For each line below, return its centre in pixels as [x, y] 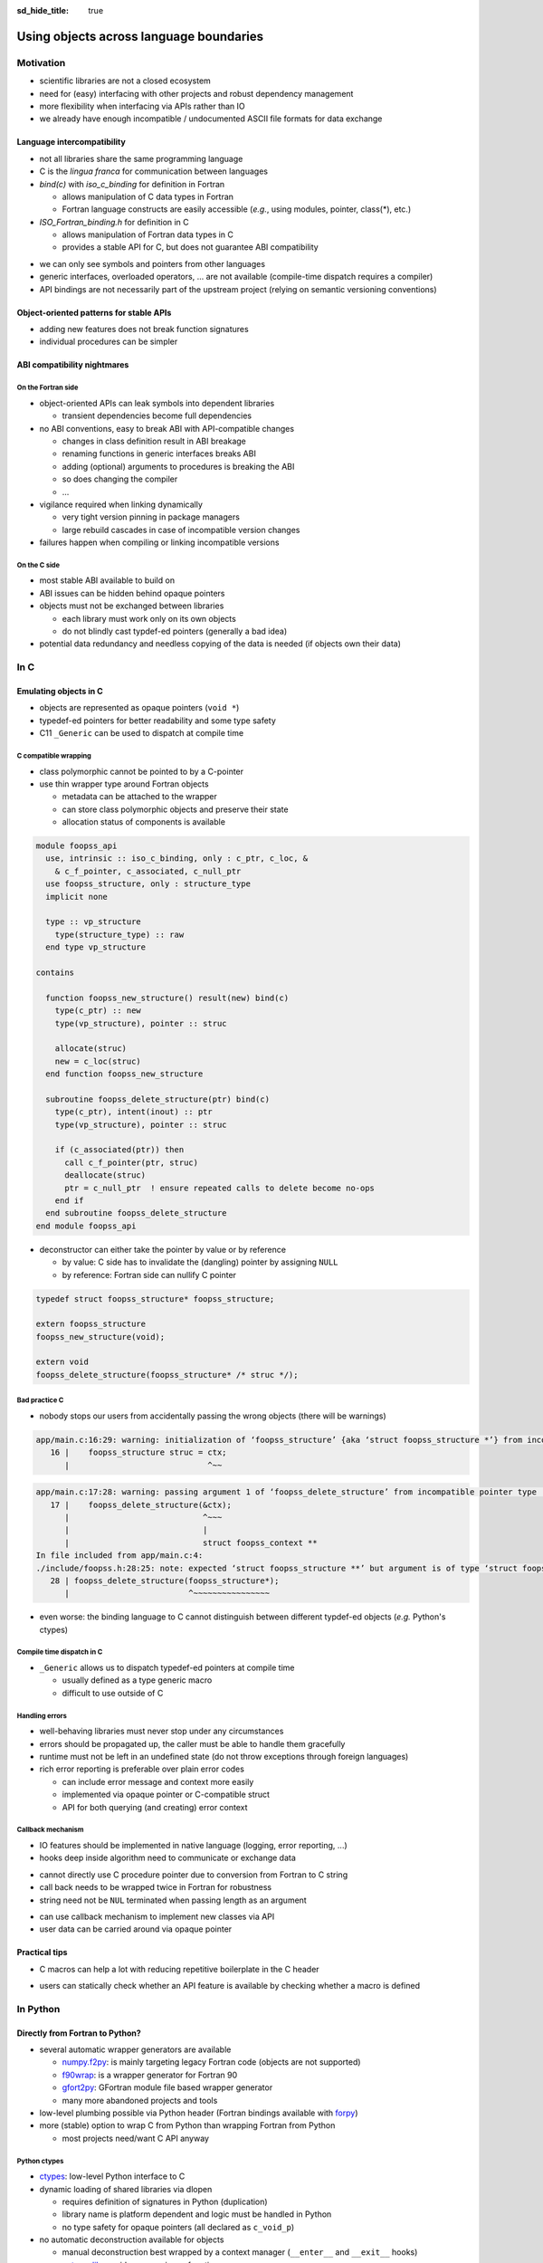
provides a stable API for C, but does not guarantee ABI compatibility [190, 247]
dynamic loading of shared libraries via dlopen [126, 2189]
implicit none [77, 897]
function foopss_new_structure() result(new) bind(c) [167, 998]
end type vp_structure [96, 947]
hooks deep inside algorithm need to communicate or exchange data [167, 1858]
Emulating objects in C [60, 691]
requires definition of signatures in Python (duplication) [165, 2201]
